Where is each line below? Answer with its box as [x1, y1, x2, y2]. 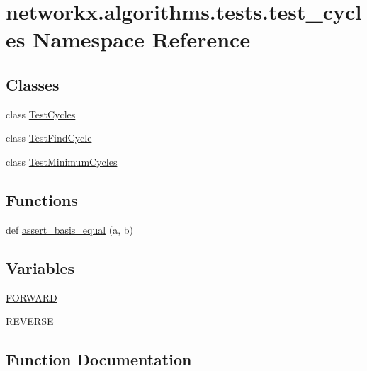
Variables [6, 256, 75, 278]
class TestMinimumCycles [6, 154, 118, 169]
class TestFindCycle [6, 130, 92, 145]
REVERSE [6, 314, 54, 329]
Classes [6, 73, 60, 95]
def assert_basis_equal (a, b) [6, 222, 134, 236]
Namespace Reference [33, 25, 251, 54]
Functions [6, 188, 78, 210]
